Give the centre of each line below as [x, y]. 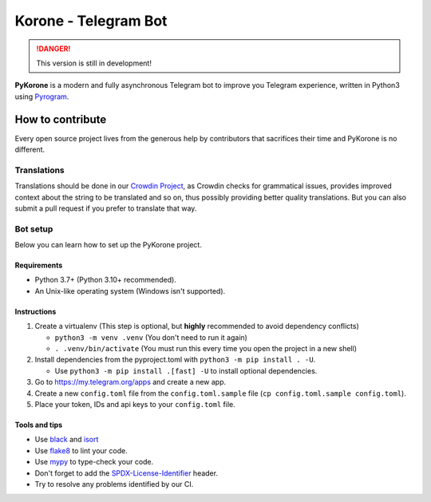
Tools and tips [39, 425]
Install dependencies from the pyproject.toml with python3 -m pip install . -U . [175, 360]
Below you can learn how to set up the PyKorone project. [109, 245]
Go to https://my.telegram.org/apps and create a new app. [130, 382]
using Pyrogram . [42, 97]
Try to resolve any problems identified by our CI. [114, 484]
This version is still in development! [94, 63]
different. [30, 150]
